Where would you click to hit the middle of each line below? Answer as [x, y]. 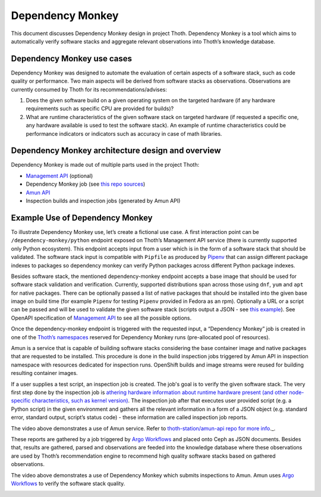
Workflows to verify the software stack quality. [68, 483]
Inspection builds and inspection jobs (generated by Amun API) [103, 201]
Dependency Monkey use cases [71, 59]
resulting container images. [45, 373]
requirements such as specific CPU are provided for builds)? [100, 109]
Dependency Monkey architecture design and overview [116, 151]
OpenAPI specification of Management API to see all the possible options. [101, 318]
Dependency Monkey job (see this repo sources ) [86, 184]
